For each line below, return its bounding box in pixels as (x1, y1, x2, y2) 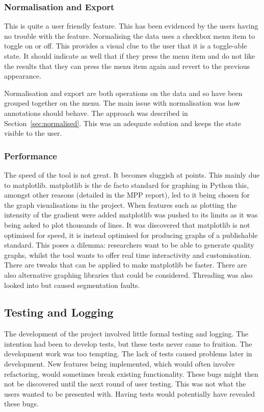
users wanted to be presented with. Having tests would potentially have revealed (4, 388, 255, 399)
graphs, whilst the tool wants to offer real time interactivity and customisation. (4, 249, 252, 260)
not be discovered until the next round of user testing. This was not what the (4, 378, 246, 389)
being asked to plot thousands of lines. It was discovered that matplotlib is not (4, 219, 250, 230)
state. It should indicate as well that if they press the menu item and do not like (4, 51, 255, 61)
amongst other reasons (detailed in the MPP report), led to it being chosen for (4, 189, 250, 200)
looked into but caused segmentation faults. (4, 279, 140, 290)
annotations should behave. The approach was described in (4, 107, 188, 118)
